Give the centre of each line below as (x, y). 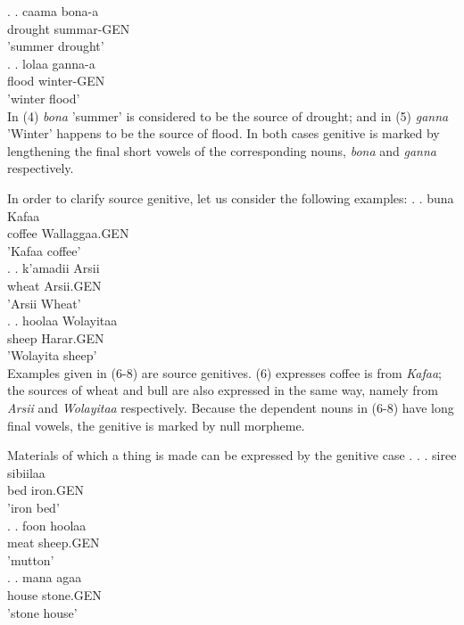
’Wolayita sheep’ (52, 355)
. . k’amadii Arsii (54, 268)
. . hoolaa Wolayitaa (62, 321)
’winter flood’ (44, 98)
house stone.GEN (54, 595)
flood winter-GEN (56, 81)
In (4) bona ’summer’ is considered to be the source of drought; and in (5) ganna (228, 115)
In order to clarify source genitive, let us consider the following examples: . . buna (231, 197)
